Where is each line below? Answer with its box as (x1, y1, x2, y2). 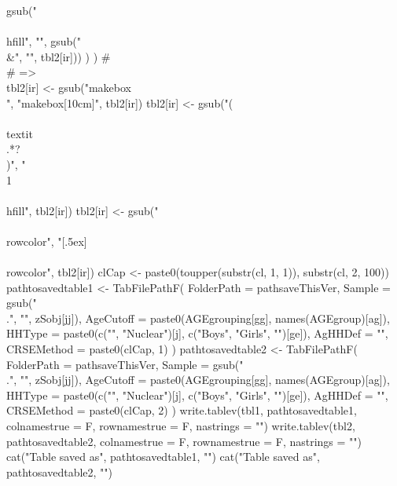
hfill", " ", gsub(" (6, 33, 81, 49)
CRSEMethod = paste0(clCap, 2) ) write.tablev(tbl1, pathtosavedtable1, (6, 402, 357, 418)
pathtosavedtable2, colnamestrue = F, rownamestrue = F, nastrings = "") (6, 433, 362, 449)
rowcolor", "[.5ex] (6, 232, 87, 249)
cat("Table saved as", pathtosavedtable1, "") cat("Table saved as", (6, 448, 320, 465)
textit (6, 125, 33, 141)
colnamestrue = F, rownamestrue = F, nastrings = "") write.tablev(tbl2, (6, 418, 355, 434)
